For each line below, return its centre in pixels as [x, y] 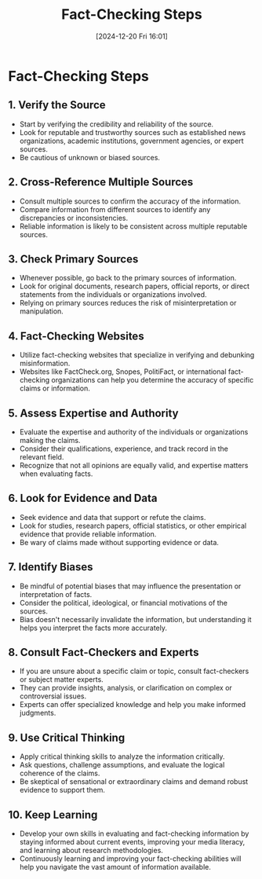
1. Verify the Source [57, 105]
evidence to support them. [62, 790]
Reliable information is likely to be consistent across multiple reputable [133, 226]
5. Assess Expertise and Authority [93, 413]
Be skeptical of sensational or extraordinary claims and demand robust [134, 782]
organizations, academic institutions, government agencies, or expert [132, 141]
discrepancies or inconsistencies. [74, 218]
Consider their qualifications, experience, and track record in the [124, 449]
